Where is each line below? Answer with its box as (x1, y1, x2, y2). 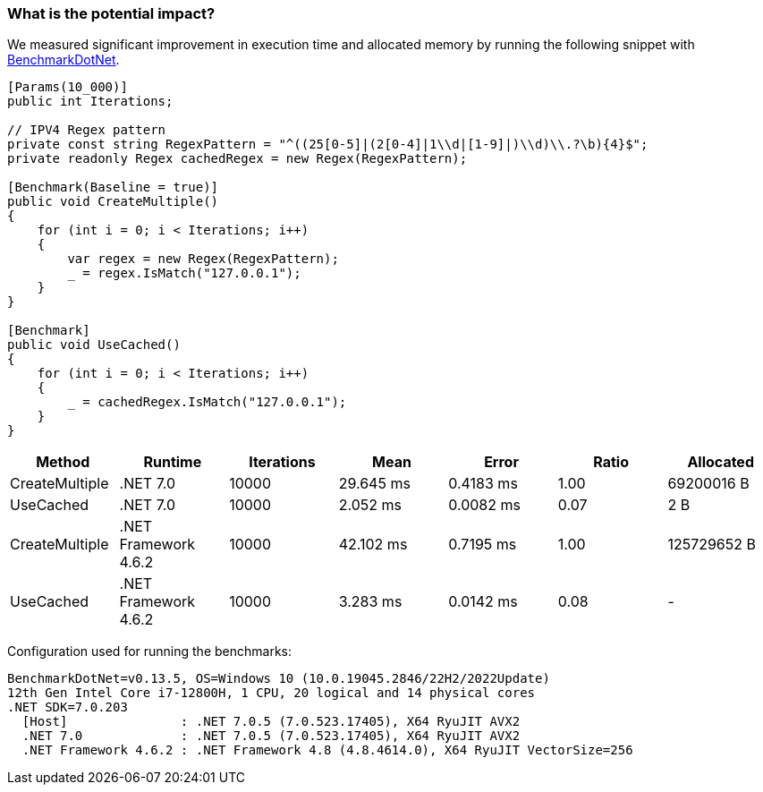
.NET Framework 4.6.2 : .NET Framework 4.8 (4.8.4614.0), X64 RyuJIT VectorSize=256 (21, 743, 633, 758)
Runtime (143, 453, 202, 472)
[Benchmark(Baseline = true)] (7, 180, 219, 195)
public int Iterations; (7, 94, 174, 109)
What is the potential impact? (7, 4, 216, 22)
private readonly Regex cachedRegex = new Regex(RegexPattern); (7, 151, 468, 166)
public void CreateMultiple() (7, 194, 219, 209)
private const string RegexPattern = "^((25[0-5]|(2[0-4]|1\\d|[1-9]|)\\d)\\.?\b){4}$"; (7, 137, 649, 152)
